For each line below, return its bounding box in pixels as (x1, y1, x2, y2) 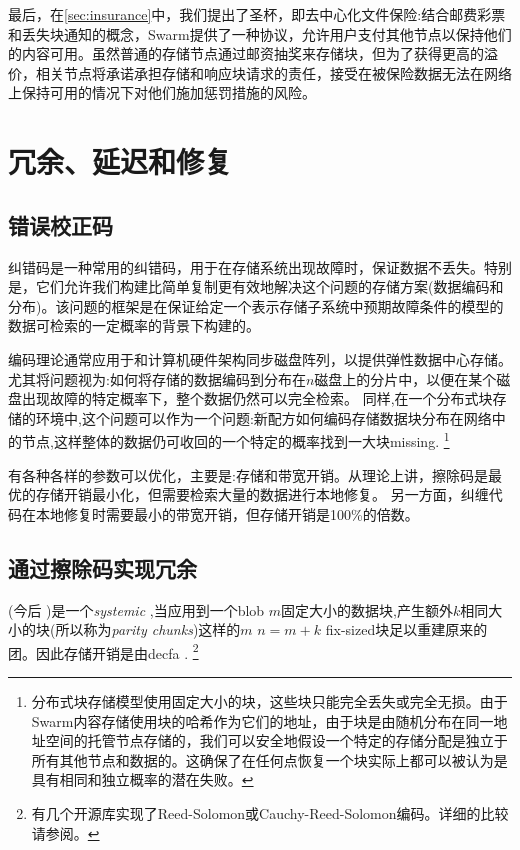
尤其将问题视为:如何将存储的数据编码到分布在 (8, 368, 306, 389)
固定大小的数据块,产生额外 (281, 599, 453, 620)
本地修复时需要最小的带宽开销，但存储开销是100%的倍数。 (35, 503, 419, 524)
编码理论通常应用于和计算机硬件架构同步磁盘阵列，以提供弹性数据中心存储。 (8, 348, 512, 369)
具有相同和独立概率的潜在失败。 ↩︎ (31, 769, 254, 790)
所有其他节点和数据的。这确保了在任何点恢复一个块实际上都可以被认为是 (31, 749, 508, 770)
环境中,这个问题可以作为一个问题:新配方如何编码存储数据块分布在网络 (35, 407, 492, 428)
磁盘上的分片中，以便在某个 (314, 368, 497, 389)
